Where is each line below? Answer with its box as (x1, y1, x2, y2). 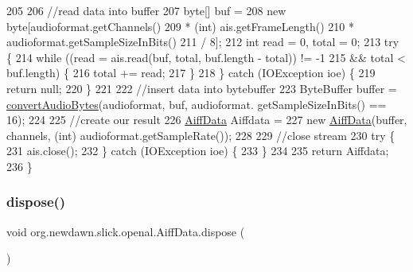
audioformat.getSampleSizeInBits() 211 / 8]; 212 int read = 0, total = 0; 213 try (6, 33, 399, 50)
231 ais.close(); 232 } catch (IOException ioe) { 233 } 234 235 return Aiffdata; (6, 142, 389, 159)
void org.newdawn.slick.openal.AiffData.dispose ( (6, 223, 245, 239)
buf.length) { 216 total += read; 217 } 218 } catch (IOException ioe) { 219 (6, 64, 376, 81)
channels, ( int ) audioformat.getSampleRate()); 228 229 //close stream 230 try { (6, 126, 395, 143)
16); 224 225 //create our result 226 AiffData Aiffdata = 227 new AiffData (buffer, (6, 111, 407, 128)
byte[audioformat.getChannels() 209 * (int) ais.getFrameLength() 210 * (6, 17, 354, 34)
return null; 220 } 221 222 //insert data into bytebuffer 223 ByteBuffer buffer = (6, 80, 397, 96)
